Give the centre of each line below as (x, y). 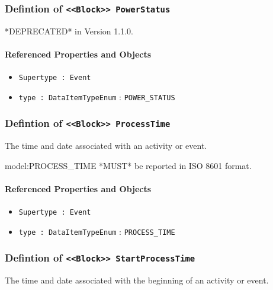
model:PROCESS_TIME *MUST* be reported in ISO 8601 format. (128, 165)
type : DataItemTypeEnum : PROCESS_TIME (97, 231)
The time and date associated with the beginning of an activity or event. (137, 280)
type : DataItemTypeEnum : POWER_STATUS (97, 96)
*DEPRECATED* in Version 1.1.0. (69, 31)
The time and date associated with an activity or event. (106, 146)
